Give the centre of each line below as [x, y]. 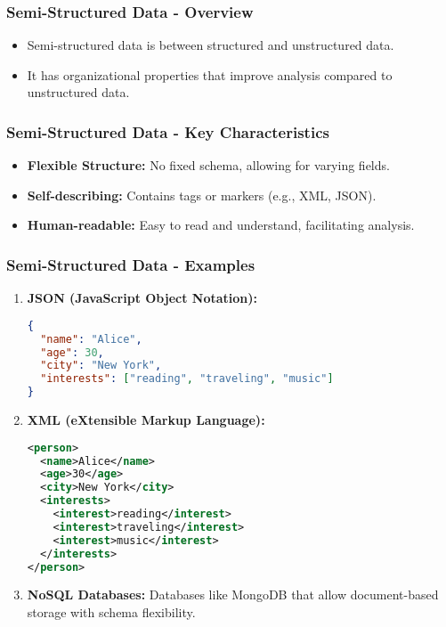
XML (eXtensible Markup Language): [146, 420]
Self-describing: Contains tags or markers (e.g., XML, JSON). [202, 195]
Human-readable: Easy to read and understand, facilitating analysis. [221, 225]
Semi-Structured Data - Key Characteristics [168, 131]
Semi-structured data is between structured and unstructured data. [211, 45]
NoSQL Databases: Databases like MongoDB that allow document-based [233, 594]
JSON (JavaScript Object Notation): [142, 298]
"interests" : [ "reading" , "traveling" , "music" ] [187, 379]
